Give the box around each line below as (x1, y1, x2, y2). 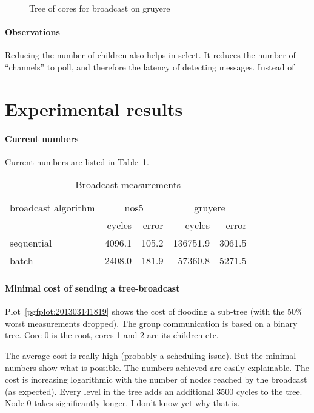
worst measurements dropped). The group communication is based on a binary (5, 316, 298, 329)
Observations (5, 26, 60, 38)
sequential (10, 236, 52, 250)
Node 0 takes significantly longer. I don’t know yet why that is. (5, 397, 240, 409)
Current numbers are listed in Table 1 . (5, 155, 149, 168)
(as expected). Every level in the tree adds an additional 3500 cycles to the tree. (5, 384, 302, 397)
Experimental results (5, 96, 183, 121)
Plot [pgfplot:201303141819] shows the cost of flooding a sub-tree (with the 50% (5, 305, 303, 318)
